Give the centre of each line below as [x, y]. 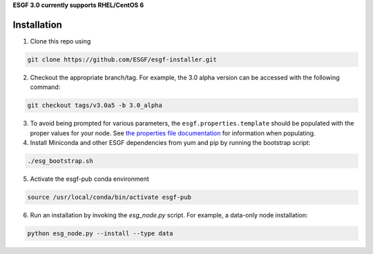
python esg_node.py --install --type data [100, 233]
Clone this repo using [60, 41]
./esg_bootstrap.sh [60, 161]
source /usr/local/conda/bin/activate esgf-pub [109, 197]
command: [45, 87]
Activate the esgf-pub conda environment [90, 179]
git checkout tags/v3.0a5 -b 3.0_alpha [95, 106]
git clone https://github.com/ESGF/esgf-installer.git [122, 59]
